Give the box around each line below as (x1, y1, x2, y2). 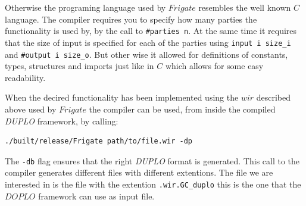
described (256, 91, 291, 104)
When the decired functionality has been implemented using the (5, 91, 239, 104)
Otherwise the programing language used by (5, 1, 166, 13)
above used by (5, 102, 57, 115)
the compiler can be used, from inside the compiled (89, 102, 276, 115)
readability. (5, 71, 46, 83)
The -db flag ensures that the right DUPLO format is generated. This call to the (5, 154, 300, 167)
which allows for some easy (165, 60, 264, 72)
